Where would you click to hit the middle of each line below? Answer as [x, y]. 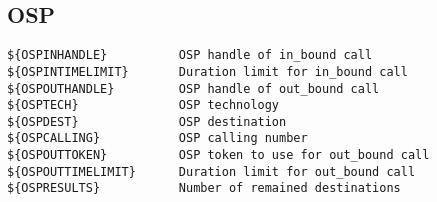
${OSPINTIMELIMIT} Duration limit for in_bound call [207, 71]
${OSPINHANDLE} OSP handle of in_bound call [190, 55]
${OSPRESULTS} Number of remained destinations [204, 188]
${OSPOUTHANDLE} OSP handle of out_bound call [193, 88]
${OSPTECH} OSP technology [143, 105]
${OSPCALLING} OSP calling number [157, 138]
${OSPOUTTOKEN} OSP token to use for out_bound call [218, 155]
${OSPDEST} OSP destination [147, 121]
